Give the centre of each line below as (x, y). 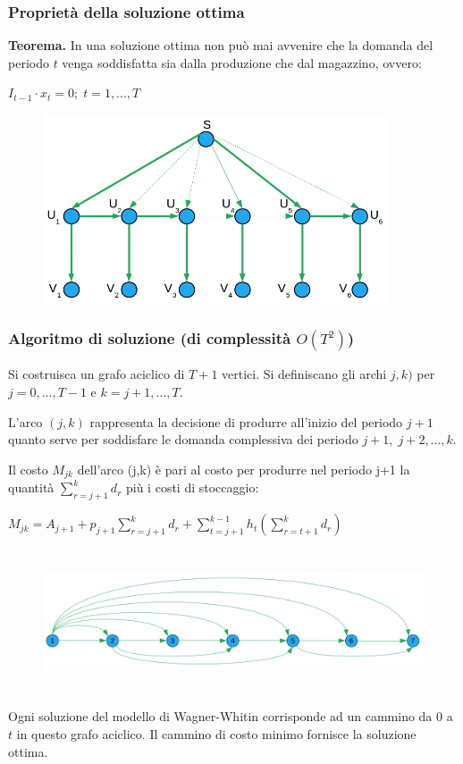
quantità (31, 487)
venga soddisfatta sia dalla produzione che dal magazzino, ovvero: (242, 62)
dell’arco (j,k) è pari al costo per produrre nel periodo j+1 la (244, 469)
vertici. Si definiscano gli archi (304, 374)
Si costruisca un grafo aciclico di (97, 374)
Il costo (28, 469)
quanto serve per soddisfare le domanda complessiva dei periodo (183, 439)
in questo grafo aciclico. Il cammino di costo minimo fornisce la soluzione (216, 734)
